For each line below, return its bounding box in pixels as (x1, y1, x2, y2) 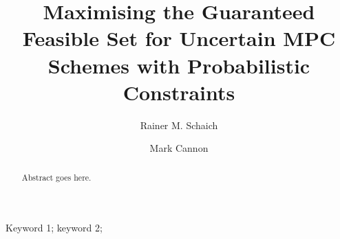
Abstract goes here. (21, 171, 92, 183)
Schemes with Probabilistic (47, 51, 310, 79)
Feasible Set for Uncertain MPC (22, 24, 336, 52)
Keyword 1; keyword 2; (6, 220, 103, 235)
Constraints (123, 78, 235, 106)
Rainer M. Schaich (140, 117, 218, 132)
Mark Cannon (149, 141, 209, 155)
